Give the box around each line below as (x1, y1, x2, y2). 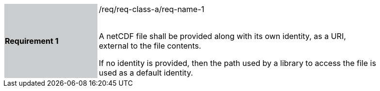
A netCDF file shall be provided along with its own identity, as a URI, (99, 31, 346, 41)
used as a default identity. (99, 68, 193, 78)
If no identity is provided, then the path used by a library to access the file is (99, 58, 376, 68)
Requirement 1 (5, 36, 59, 46)
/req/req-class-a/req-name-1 (99, 4, 205, 14)
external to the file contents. (99, 41, 201, 51)
